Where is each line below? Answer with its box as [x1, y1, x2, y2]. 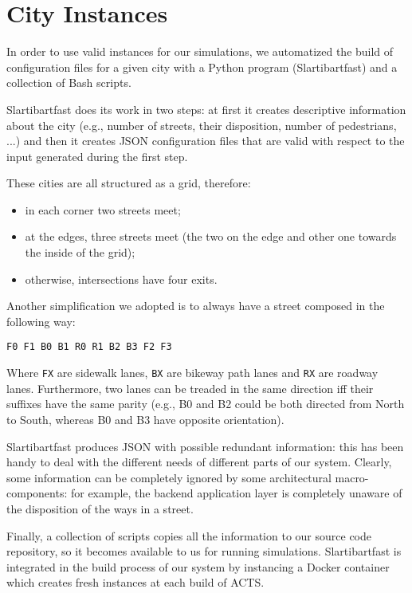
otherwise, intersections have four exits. [25, 270, 218, 287]
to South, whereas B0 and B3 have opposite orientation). [6, 410, 284, 427]
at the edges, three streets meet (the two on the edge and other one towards [25, 228, 397, 245]
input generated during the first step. [6, 147, 188, 164]
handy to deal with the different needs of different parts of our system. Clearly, [6, 454, 392, 470]
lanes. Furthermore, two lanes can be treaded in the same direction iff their [6, 379, 374, 396]
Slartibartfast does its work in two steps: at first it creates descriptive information [6, 100, 406, 117]
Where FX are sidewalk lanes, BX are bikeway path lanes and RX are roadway [6, 364, 379, 381]
